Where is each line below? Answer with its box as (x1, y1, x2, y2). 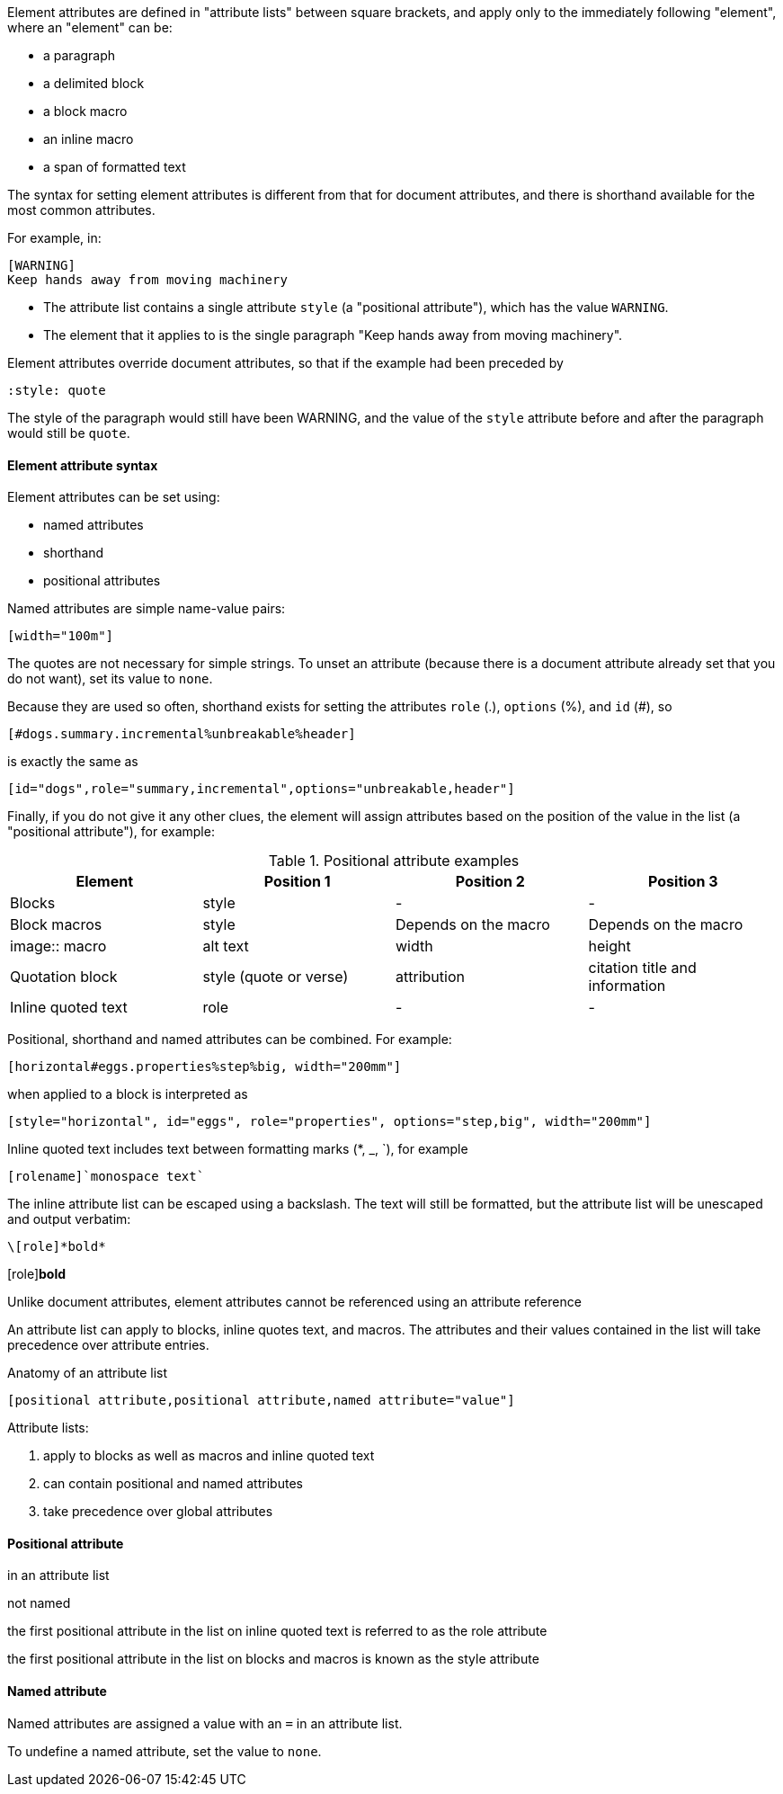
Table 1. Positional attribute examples (268, 852, 520, 870)
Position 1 (263, 872, 331, 891)
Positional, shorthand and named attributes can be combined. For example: (7, 1031, 452, 1048)
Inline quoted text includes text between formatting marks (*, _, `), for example (7, 1141, 468, 1157)
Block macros (10, 915, 102, 934)
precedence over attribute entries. (7, 1337, 209, 1353)
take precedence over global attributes (43, 1504, 273, 1520)
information (588, 977, 666, 995)
